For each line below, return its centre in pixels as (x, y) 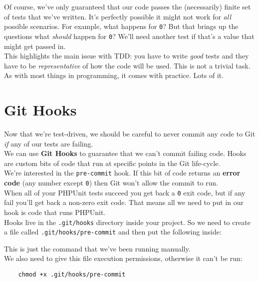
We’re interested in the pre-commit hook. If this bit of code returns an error (122, 173)
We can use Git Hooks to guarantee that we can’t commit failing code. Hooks (125, 153)
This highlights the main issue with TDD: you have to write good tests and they (127, 56)
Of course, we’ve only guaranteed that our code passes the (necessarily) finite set (128, 6)
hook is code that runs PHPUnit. (55, 212)
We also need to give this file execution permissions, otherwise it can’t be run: (123, 258)
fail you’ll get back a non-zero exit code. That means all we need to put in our (124, 202)
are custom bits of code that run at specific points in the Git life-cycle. (112, 163)
